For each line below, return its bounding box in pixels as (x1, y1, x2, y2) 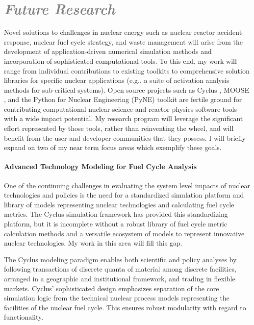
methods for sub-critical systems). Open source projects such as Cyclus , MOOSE (4, 84, 250, 95)
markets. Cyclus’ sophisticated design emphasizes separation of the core (4, 283, 219, 293)
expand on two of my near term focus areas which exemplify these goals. (4, 142, 222, 152)
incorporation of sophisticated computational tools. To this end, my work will (4, 55, 237, 66)
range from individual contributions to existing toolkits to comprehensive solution (4, 65, 250, 75)
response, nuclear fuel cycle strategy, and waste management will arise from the (4, 36, 243, 47)
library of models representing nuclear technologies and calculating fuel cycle (4, 199, 234, 209)
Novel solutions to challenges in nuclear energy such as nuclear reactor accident (4, 27, 242, 37)
